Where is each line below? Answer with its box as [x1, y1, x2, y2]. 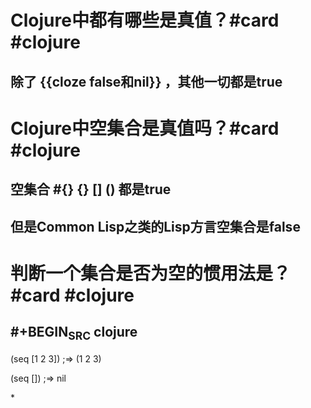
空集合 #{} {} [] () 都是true [10, 181, 172, 198]
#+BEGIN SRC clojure [10, 324, 138, 343]
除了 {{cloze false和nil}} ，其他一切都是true [10, 73, 283, 90]
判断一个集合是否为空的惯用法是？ [10, 262, 292, 285]
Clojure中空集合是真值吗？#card [10, 117, 280, 140]
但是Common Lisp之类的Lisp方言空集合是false [10, 218, 301, 235]
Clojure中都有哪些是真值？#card [10, 9, 280, 32]
